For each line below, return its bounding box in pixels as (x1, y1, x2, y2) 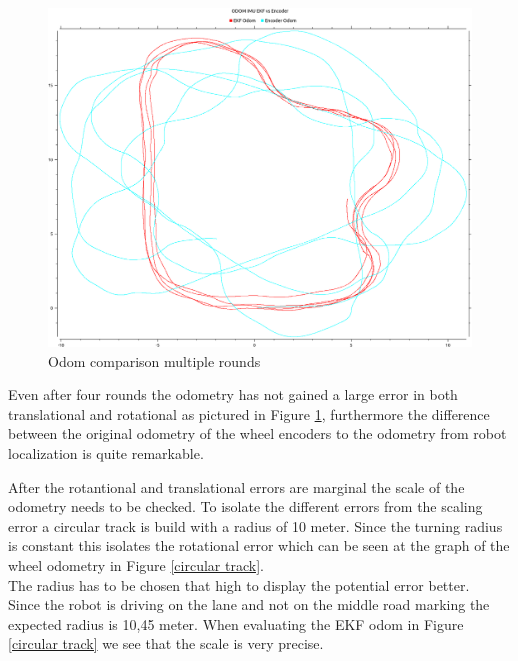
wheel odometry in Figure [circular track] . (8, 555, 264, 576)
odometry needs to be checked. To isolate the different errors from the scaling (8, 496, 483, 517)
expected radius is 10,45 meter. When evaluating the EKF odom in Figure (8, 613, 464, 634)
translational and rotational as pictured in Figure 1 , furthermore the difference (8, 403, 490, 424)
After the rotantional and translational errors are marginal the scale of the (8, 476, 465, 497)
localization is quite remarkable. (8, 443, 204, 464)
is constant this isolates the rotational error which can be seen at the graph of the (8, 535, 510, 556)
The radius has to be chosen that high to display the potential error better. (8, 574, 470, 595)
